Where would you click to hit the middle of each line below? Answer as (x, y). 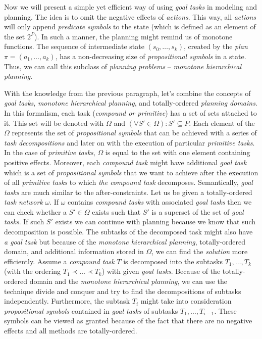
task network (23, 202)
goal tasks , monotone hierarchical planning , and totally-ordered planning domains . (131, 103)
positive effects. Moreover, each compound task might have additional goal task (125, 162)
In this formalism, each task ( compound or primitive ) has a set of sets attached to (130, 112)
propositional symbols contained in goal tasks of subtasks (91, 310)
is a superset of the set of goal (198, 211)
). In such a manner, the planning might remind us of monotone (134, 36)
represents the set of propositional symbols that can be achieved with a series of (134, 133)
